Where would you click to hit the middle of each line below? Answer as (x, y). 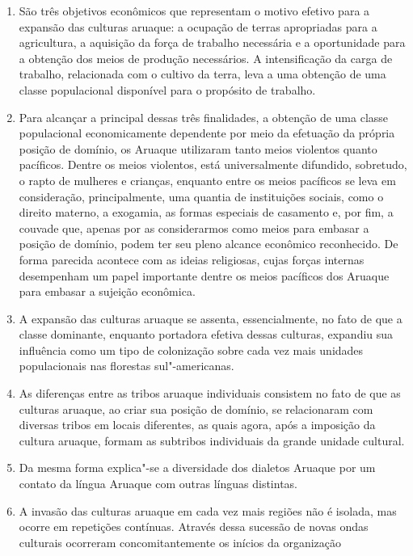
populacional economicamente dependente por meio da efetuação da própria (207, 133)
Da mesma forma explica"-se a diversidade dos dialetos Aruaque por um (197, 468)
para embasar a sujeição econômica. (107, 291)
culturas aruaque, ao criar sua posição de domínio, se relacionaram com (196, 409)
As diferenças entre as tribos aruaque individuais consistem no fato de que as (210, 393)
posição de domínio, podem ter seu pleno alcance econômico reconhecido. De (209, 244)
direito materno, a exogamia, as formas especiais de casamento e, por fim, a (206, 212)
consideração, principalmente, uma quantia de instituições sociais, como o (201, 196)
